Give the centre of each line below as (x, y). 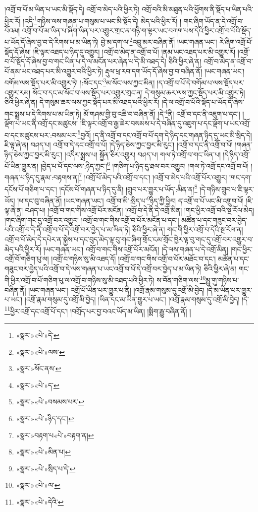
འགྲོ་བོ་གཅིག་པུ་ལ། (27, 259)
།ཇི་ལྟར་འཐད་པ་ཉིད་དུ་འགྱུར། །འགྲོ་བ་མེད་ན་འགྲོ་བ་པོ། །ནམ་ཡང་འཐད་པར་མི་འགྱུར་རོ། (134, 51)
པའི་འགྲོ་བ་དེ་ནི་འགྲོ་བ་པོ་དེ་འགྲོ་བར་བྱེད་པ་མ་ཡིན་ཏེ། (67, 229)
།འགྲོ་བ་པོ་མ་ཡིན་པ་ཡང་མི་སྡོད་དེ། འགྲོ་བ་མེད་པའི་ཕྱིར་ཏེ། (72, 9)
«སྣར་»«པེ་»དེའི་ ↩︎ (40, 501)
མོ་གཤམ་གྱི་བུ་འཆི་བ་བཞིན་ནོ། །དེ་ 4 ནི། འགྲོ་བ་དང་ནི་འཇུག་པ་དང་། (162, 113)
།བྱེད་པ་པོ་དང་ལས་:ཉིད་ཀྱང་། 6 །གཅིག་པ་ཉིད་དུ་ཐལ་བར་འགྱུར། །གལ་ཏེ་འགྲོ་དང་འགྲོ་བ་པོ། (144, 165)
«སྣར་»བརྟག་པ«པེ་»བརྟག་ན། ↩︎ (55, 435)
